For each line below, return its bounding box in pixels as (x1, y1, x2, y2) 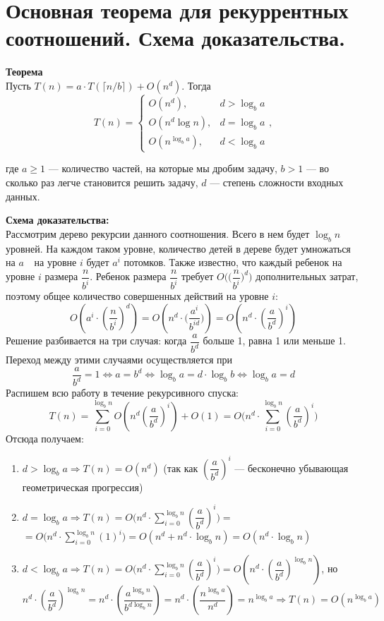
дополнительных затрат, (256, 269, 359, 284)
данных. (6, 188, 40, 203)
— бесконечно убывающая (234, 460, 349, 475)
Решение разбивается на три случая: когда (6, 333, 187, 348)
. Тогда (181, 78, 211, 92)
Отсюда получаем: (6, 430, 84, 445)
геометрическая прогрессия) (22, 479, 143, 494)
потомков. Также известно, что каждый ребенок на (124, 255, 342, 270)
